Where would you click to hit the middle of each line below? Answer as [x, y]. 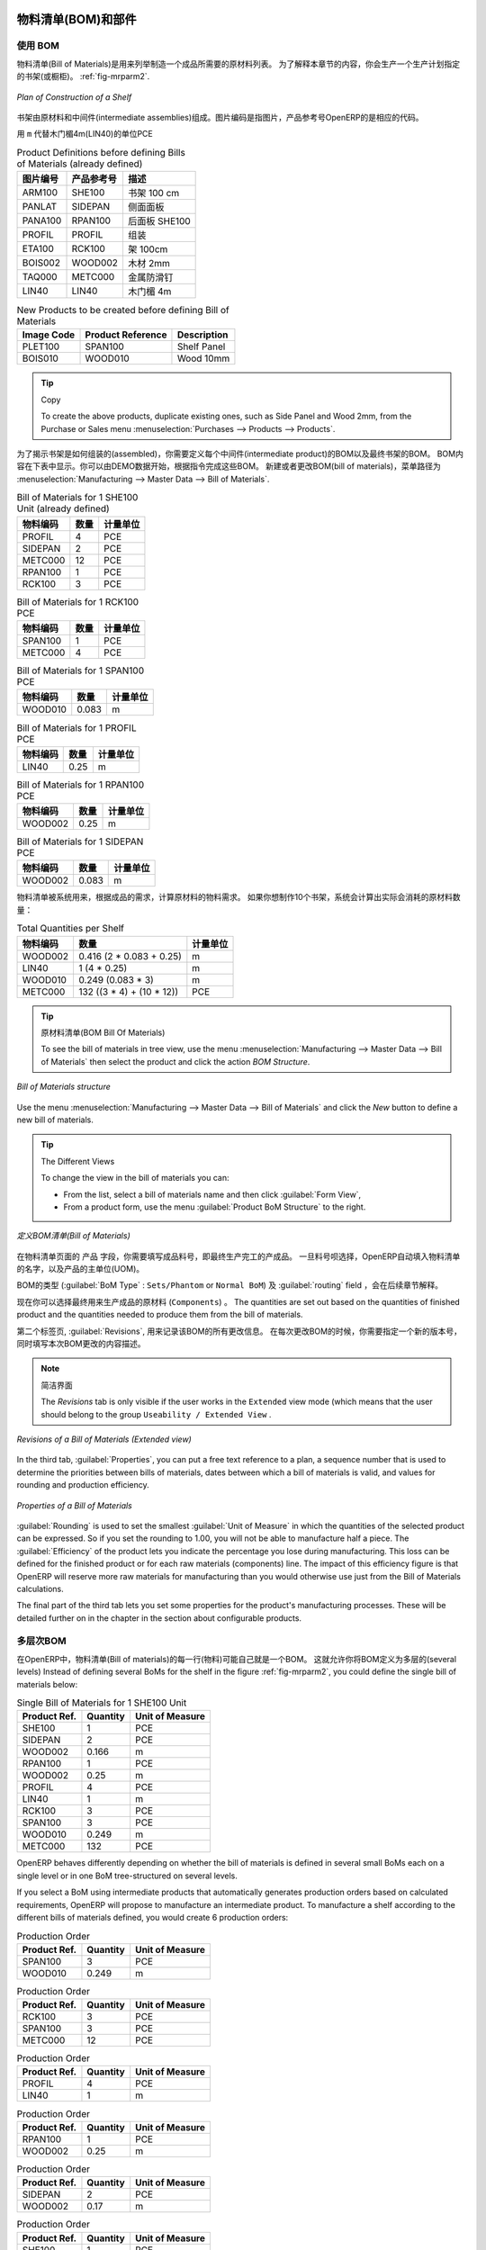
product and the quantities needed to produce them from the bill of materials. [160, 1315]
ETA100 [38, 249]
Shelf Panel [201, 346]
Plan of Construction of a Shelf [74, 97]
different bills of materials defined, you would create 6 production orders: [153, 1917]
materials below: [47, 1684]
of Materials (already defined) [80, 164]
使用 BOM [38, 46]
